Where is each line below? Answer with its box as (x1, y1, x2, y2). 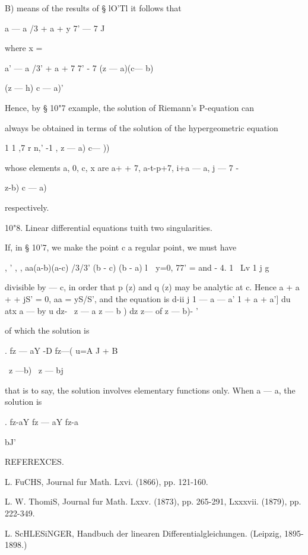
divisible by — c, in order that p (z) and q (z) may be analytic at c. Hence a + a (5, 281, 300, 293)
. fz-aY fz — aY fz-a (5, 416, 79, 428)
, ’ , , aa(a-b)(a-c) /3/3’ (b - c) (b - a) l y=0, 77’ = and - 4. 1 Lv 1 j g (5, 261, 269, 273)
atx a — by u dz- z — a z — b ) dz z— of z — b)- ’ (5, 304, 198, 316)
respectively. (5, 201, 49, 213)
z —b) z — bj (8, 364, 63, 376)
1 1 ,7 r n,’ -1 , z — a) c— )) (5, 141, 110, 154)
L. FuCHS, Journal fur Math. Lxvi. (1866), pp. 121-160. (5, 475, 208, 487)
